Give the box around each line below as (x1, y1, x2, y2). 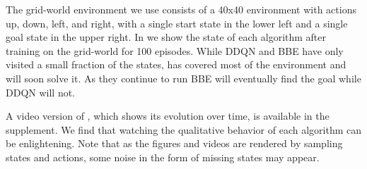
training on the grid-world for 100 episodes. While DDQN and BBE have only (6, 43, 344, 58)
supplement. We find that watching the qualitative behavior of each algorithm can (6, 122, 362, 137)
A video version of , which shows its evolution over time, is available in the (6, 108, 330, 123)
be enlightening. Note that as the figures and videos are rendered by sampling (6, 136, 343, 151)
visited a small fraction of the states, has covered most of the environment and (6, 57, 346, 72)
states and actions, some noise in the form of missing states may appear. (6, 149, 320, 164)
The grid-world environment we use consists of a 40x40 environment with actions (6, 2, 356, 16)
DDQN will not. (6, 84, 76, 99)
